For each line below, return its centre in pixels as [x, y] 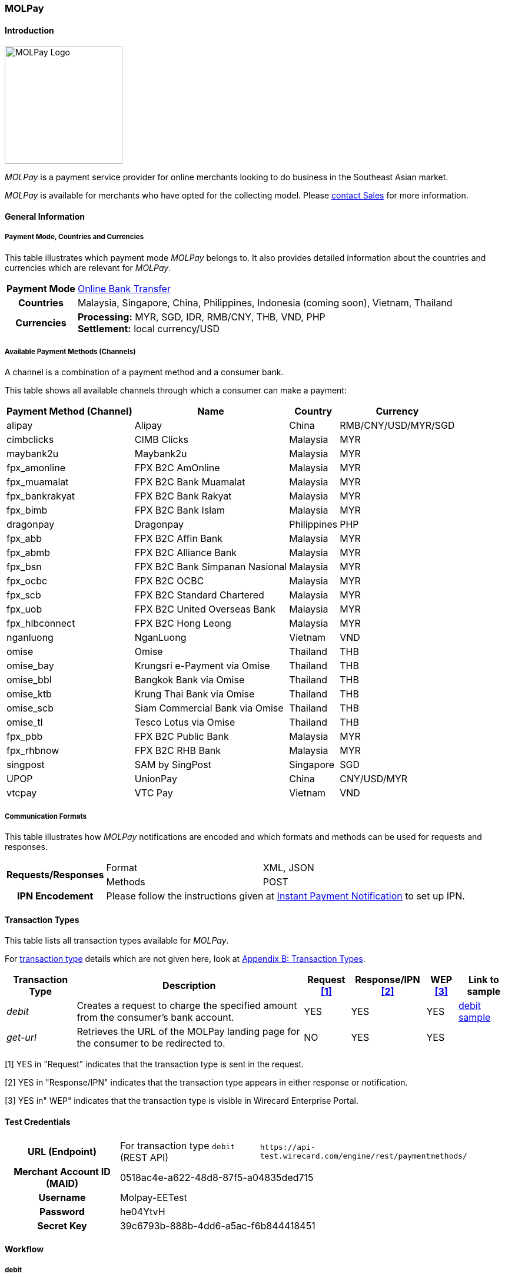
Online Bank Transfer [124, 288]
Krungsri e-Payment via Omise [202, 666]
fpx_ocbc [27, 581]
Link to [484, 980]
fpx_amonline [36, 468]
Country [313, 411]
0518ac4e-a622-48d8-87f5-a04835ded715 [217, 1177]
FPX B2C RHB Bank [178, 751]
